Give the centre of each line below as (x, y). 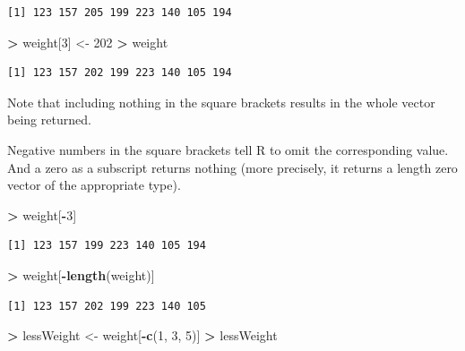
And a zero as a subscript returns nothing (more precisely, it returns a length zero (232, 167)
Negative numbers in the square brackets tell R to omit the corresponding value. (228, 149)
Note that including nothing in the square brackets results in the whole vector (221, 102)
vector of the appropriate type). (94, 185)
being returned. (49, 120)
